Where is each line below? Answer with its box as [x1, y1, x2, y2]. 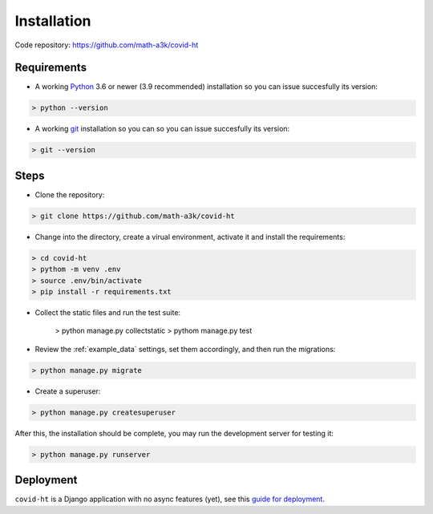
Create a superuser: [34, 386, 101, 396]
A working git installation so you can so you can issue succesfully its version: [34, 124, 290, 134]
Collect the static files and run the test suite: [34, 308, 180, 318]
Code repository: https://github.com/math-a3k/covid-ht [14, 40, 199, 50]
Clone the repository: [34, 189, 105, 200]
